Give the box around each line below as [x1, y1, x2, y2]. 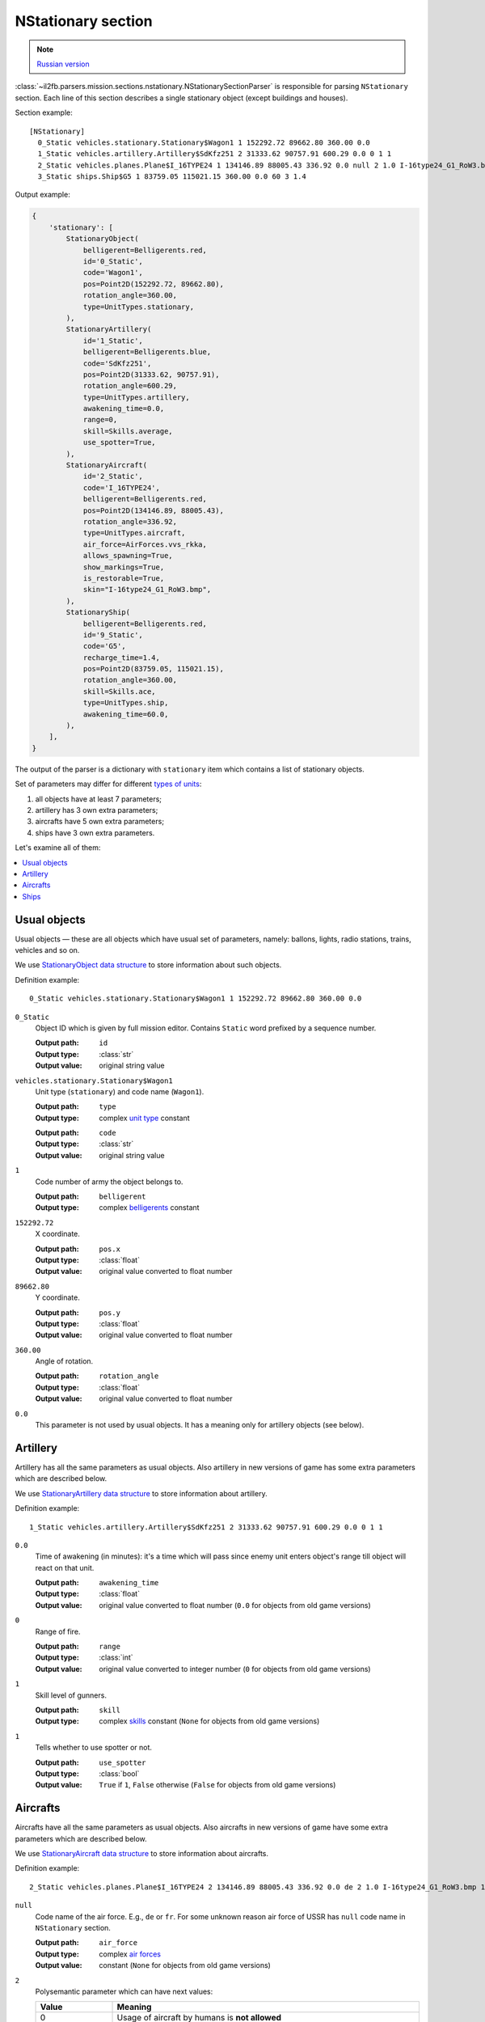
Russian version [36, 59, 91, 69]
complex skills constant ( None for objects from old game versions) [99, 1716, 320, 1726]
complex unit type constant [99, 1113, 190, 1123]
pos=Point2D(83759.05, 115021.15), [82, 664, 224, 674]
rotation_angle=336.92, [82, 517, 178, 526]
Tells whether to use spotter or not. [35, 1743, 153, 1753]
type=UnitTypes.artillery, [82, 392, 190, 402]
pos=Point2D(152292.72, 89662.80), [82, 279, 224, 289]
